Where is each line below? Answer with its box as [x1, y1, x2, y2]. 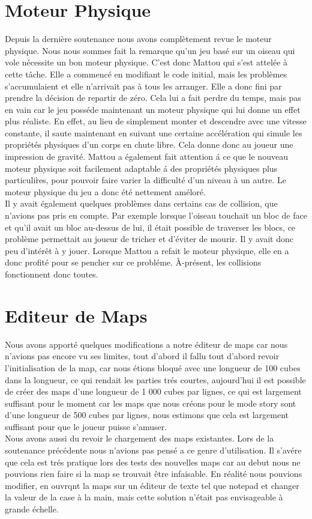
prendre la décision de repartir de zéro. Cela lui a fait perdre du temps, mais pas [5, 91, 301, 104]
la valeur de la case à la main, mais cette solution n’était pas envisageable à [5, 491, 283, 503]
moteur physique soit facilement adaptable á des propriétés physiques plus [5, 162, 278, 174]
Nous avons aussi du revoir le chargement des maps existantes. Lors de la [5, 432, 274, 445]
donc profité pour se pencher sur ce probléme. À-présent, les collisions [5, 256, 262, 269]
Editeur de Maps [5, 303, 148, 327]
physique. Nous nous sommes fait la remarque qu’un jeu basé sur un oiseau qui [5, 44, 295, 56]
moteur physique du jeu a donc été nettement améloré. [5, 185, 206, 198]
